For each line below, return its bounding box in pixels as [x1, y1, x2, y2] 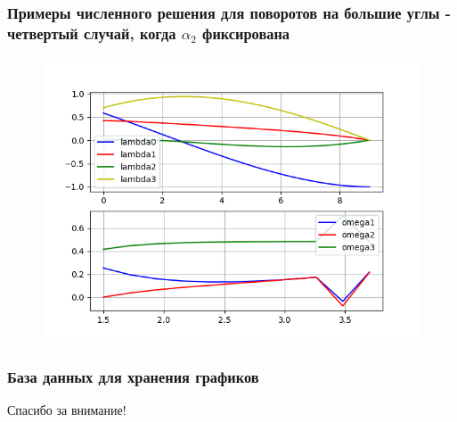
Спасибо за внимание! [7, 400, 126, 418]
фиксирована [202, 21, 290, 44]
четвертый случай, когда [7, 21, 176, 44]
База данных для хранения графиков [7, 365, 259, 387]
